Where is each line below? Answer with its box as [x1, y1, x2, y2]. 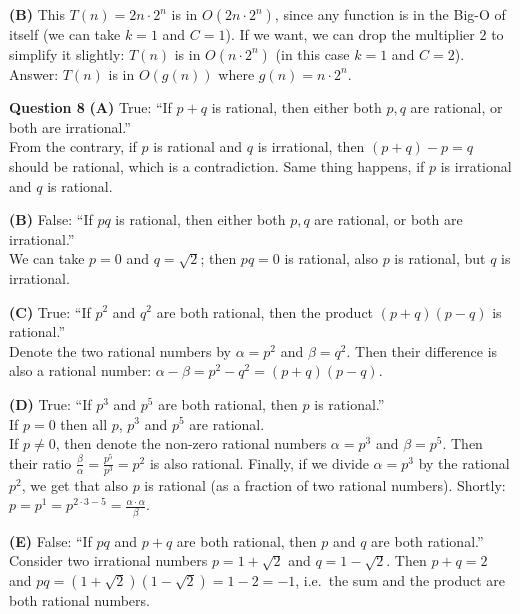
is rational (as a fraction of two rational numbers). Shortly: [144, 474, 506, 495]
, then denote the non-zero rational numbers [55, 433, 327, 454]
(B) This [9, 4, 65, 24]
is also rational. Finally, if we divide [149, 452, 369, 473]
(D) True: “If [9, 393, 92, 414]
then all [60, 413, 108, 434]
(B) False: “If [9, 209, 93, 230]
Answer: [9, 63, 59, 84]
